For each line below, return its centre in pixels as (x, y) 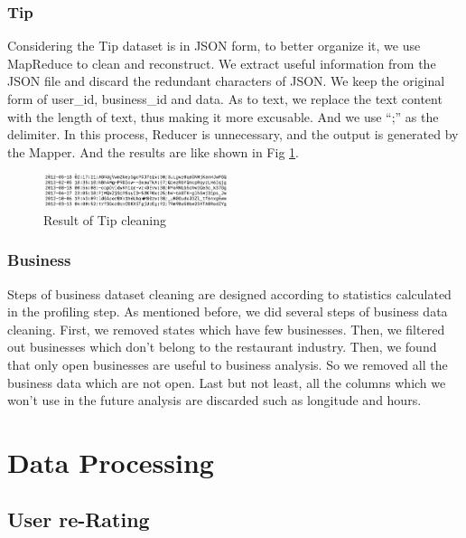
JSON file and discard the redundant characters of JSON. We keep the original (226, 81)
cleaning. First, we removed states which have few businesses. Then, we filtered (226, 329)
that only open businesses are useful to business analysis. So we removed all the (228, 364)
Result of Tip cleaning (105, 219)
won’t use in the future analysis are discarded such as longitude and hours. (214, 400)
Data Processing (111, 462)
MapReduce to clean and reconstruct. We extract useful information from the (222, 63)
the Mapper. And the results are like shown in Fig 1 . (153, 151)
